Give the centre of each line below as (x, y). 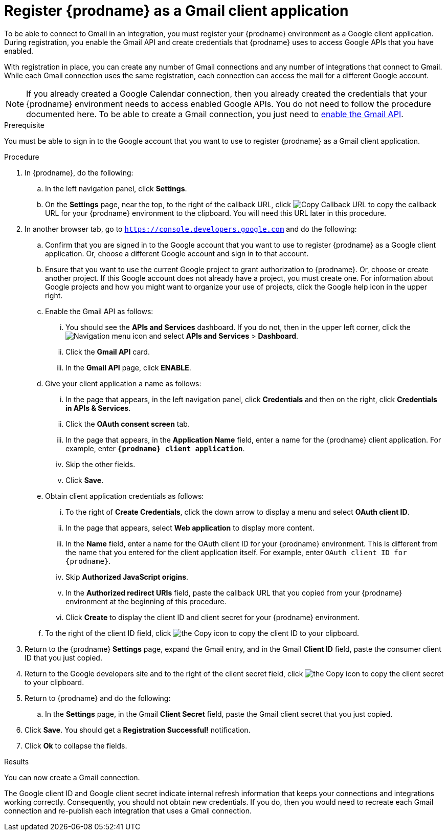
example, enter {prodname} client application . (155, 448)
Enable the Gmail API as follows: (99, 311)
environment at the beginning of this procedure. (146, 601)
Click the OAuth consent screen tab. (128, 424)
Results (17, 761)
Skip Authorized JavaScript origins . (127, 577)
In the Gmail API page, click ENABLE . (128, 367)
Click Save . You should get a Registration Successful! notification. (138, 730)
